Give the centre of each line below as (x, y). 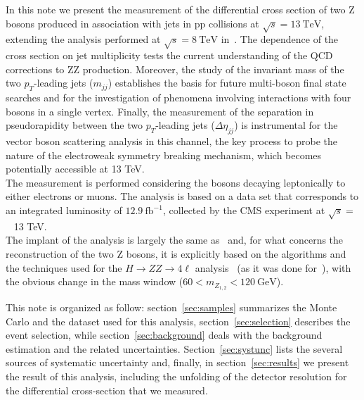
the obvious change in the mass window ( (95, 281)
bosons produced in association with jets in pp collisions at (132, 23)
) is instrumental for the (286, 125)
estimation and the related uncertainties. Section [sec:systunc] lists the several (174, 348)
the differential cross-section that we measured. (107, 390)
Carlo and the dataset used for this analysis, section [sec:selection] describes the (178, 321)
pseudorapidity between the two (74, 125)
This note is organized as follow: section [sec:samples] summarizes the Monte (171, 307)
